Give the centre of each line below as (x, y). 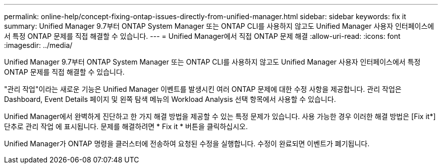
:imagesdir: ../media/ (38, 45)
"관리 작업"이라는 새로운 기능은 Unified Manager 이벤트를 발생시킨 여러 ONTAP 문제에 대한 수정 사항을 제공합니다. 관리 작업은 (203, 89)
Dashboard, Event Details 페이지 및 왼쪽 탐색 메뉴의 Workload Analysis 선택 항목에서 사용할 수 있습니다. (170, 99)
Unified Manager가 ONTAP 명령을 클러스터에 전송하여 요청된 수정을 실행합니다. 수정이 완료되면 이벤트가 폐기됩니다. (187, 144)
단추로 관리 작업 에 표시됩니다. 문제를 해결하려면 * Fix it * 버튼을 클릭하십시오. (126, 126)
